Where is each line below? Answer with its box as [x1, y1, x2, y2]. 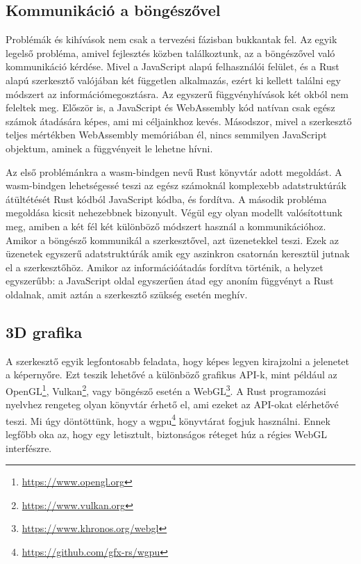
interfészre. [6, 440, 52, 455]
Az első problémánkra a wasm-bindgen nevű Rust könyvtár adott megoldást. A [6, 164, 342, 179]
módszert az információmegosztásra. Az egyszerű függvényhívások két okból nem [6, 86, 349, 101]
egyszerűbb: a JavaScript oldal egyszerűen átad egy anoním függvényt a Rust [6, 273, 334, 288]
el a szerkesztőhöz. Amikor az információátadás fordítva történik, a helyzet [6, 259, 324, 274]
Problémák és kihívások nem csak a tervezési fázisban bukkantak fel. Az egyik [6, 32, 337, 47]
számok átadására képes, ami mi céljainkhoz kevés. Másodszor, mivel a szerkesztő [6, 113, 352, 128]
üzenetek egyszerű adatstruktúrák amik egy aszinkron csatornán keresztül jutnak [6, 246, 350, 261]
